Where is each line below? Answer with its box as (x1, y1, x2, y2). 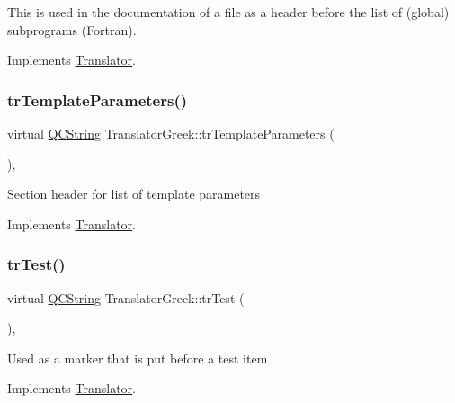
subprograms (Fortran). (7, 20, 137, 39)
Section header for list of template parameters (7, 184, 261, 203)
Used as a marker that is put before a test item (7, 348, 268, 367)
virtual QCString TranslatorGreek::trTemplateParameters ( (7, 124, 335, 142)
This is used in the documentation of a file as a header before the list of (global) (7, 3, 450, 21)
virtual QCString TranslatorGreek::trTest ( (7, 288, 245, 307)
